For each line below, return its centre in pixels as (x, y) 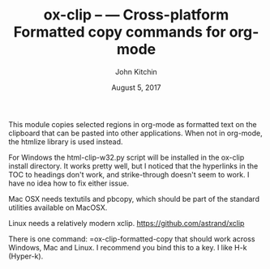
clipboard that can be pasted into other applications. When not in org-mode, (136, 133)
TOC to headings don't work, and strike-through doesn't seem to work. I (129, 174)
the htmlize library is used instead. (66, 141)
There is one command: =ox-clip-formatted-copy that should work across (132, 239)
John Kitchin (136, 71)
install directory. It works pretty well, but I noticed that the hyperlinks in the (133, 166)
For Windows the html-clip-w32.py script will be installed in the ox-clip (126, 157)
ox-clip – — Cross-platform (136, 15)
